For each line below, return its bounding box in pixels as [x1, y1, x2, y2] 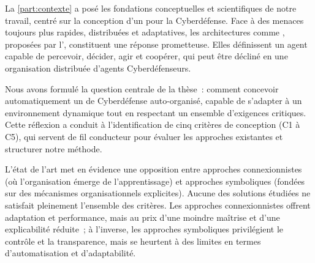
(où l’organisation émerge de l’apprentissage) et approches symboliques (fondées [5, 174, 305, 187]
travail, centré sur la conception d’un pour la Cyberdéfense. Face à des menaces [5, 13, 304, 26]
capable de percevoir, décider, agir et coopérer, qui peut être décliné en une [5, 50, 288, 62]
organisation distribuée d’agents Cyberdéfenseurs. [5, 61, 191, 74]
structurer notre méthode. [5, 142, 102, 155]
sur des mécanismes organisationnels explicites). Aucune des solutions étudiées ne [5, 187, 311, 199]
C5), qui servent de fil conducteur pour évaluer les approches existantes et [5, 130, 283, 143]
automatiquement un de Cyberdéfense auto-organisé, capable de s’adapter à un [5, 94, 302, 107]
